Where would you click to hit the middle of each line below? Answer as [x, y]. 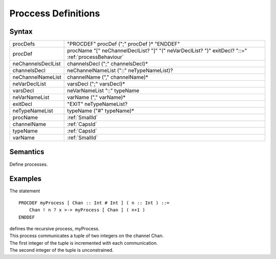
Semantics [27, 152]
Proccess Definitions [55, 13]
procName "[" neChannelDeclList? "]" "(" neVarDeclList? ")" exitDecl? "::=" [157, 51]
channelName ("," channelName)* [108, 77]
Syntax [21, 31]
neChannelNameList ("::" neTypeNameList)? [120, 71]
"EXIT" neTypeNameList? [97, 104]
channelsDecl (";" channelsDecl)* [108, 64]
